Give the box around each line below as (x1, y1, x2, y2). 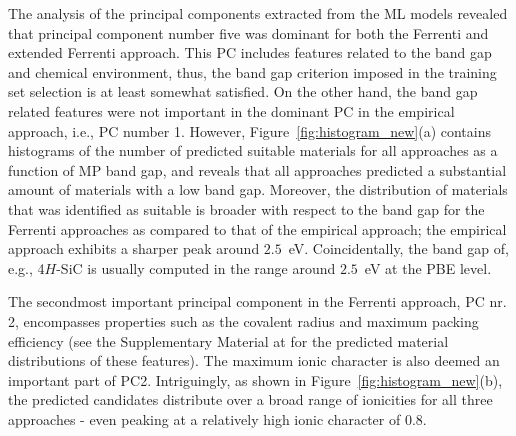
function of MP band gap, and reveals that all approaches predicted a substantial (8, 159, 507, 180)
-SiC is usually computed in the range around (56, 257, 336, 278)
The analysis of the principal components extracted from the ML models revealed (8, 3, 508, 23)
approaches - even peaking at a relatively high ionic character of (8, 408, 401, 429)
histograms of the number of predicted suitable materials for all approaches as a (8, 140, 498, 161)
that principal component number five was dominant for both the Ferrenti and (8, 22, 489, 43)
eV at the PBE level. (364, 257, 492, 278)
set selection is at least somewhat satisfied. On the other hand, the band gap (8, 81, 478, 102)
